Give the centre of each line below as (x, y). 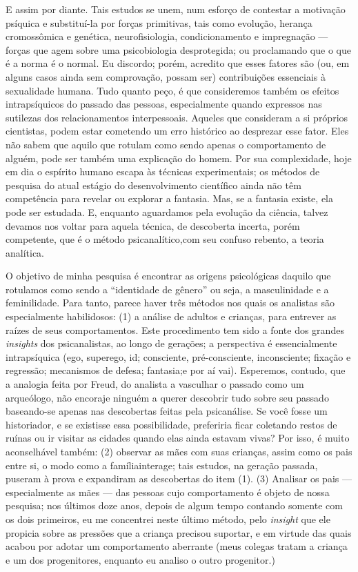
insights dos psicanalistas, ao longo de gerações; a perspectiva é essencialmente (171, 343)
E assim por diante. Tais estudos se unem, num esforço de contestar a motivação (176, 9)
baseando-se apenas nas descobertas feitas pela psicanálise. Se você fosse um (167, 411)
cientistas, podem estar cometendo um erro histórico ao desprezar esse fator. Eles (177, 131)
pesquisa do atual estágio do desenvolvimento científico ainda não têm (153, 185)
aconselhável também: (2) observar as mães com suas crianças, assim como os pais (179, 451)
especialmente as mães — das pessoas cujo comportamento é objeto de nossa (168, 492)
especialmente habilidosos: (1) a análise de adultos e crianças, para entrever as (171, 316)
